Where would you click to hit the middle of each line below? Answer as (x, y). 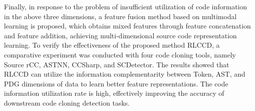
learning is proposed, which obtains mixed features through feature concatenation (127, 26)
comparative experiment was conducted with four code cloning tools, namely (120, 54)
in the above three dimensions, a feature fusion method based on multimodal (120, 16)
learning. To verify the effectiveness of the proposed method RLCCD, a (112, 45)
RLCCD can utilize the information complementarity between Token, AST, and (125, 74)
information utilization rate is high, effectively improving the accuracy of (114, 93)
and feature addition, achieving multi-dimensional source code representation (120, 35)
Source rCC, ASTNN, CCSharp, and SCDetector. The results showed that (117, 64)
